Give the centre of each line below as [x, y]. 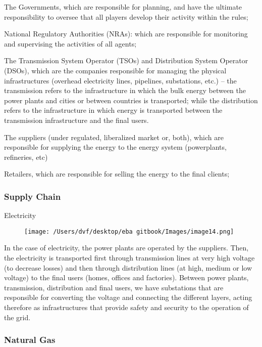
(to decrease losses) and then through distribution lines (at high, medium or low [128, 267]
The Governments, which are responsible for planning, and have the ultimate [123, 7]
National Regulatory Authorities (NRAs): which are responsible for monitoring [126, 34]
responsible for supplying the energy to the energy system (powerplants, [115, 147]
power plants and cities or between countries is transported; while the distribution [131, 100]
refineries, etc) [26, 157]
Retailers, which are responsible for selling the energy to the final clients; [117, 174]
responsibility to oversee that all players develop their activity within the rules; [126, 16]
